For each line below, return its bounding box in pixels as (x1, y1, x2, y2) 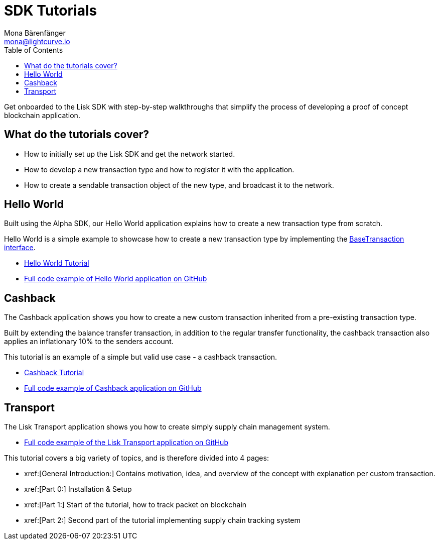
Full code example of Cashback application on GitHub (24, 384, 202, 393)
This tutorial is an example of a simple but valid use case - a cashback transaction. (4, 353, 277, 362)
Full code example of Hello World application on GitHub (24, 274, 207, 283)
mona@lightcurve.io (4, 37, 70, 46)
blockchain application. (4, 111, 80, 120)
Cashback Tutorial (24, 368, 84, 377)
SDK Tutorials (4, 2, 97, 19)
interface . (4, 243, 36, 252)
